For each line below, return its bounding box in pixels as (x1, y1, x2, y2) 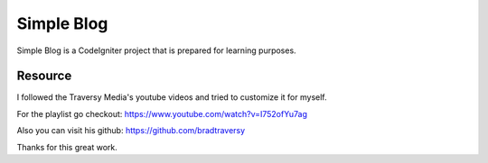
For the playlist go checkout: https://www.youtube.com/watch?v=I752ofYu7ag (16, 108, 307, 119)
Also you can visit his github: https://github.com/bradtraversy (16, 125, 246, 136)
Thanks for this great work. (16, 141, 117, 152)
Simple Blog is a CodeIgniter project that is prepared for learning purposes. (16, 45, 297, 56)
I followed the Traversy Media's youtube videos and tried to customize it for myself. (16, 92, 327, 103)
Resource (16, 68, 72, 84)
